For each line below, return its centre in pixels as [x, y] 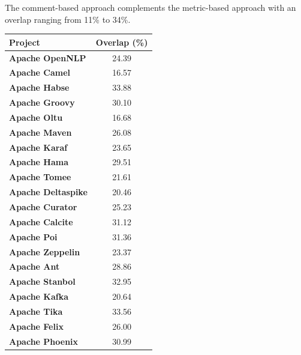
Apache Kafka [39, 296]
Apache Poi [33, 236]
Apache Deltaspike [48, 192]
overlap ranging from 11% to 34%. [68, 19]
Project [25, 42]
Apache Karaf [38, 147]
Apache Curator [43, 206]
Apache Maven [40, 132]
